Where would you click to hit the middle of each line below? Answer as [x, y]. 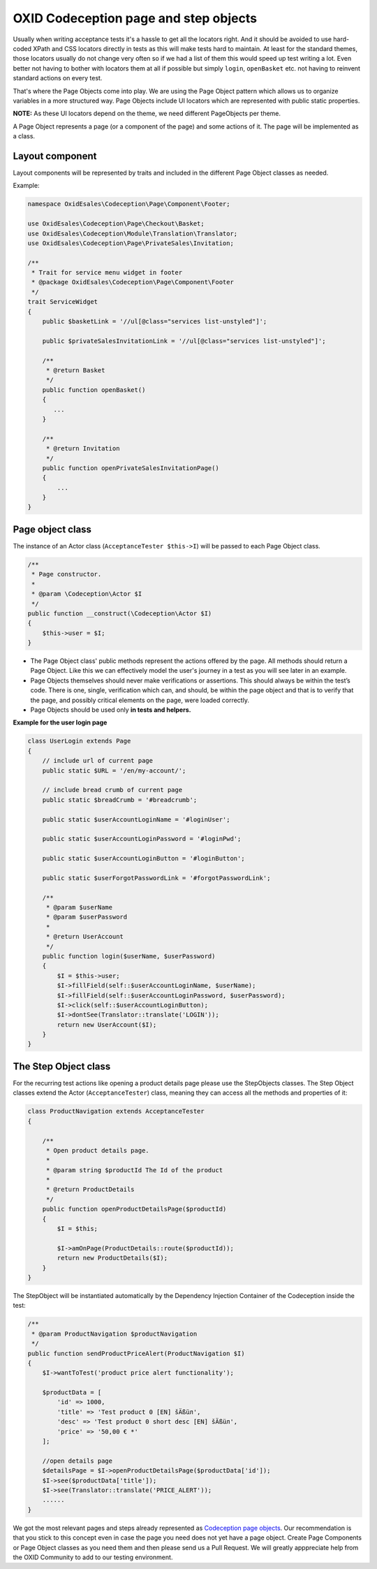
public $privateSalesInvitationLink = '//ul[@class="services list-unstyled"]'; [184, 341]
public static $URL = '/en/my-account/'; [114, 771]
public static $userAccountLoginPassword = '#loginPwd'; [142, 839]
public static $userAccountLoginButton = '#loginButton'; [143, 859]
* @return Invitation [83, 448]
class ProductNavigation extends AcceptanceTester [116, 1111]
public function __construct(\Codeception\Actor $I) [120, 613]
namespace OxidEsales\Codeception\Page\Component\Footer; [129, 204]
